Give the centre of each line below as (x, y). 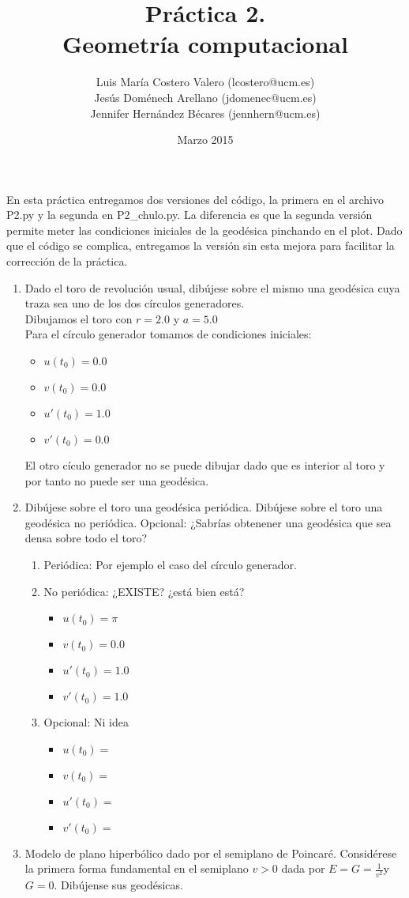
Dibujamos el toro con (79, 318)
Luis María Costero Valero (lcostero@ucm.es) (205, 82)
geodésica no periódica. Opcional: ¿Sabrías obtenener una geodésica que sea (208, 522)
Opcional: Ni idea (86, 722)
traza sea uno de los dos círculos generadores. (135, 303)
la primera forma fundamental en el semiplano (137, 868)
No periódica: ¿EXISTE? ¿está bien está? (144, 591)
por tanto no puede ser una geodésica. (117, 480)
